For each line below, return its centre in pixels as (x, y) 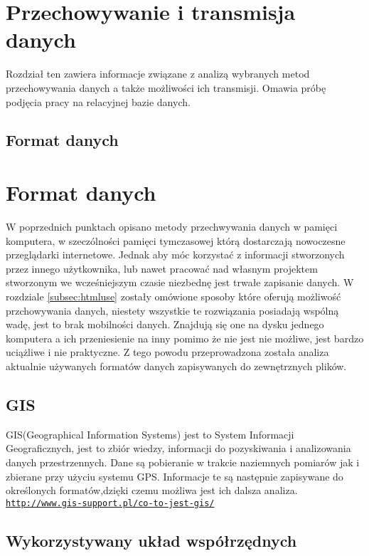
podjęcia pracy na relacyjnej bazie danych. (98, 101)
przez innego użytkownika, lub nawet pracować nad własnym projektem (162, 268)
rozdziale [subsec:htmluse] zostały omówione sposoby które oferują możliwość (173, 296)
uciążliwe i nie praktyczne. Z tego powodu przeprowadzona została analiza (167, 352)
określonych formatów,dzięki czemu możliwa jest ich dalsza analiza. (152, 490)
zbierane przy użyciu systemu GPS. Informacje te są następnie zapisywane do (175, 476)
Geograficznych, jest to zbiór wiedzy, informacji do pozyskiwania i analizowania (178, 448)
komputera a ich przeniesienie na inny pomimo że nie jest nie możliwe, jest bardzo (185, 338)
